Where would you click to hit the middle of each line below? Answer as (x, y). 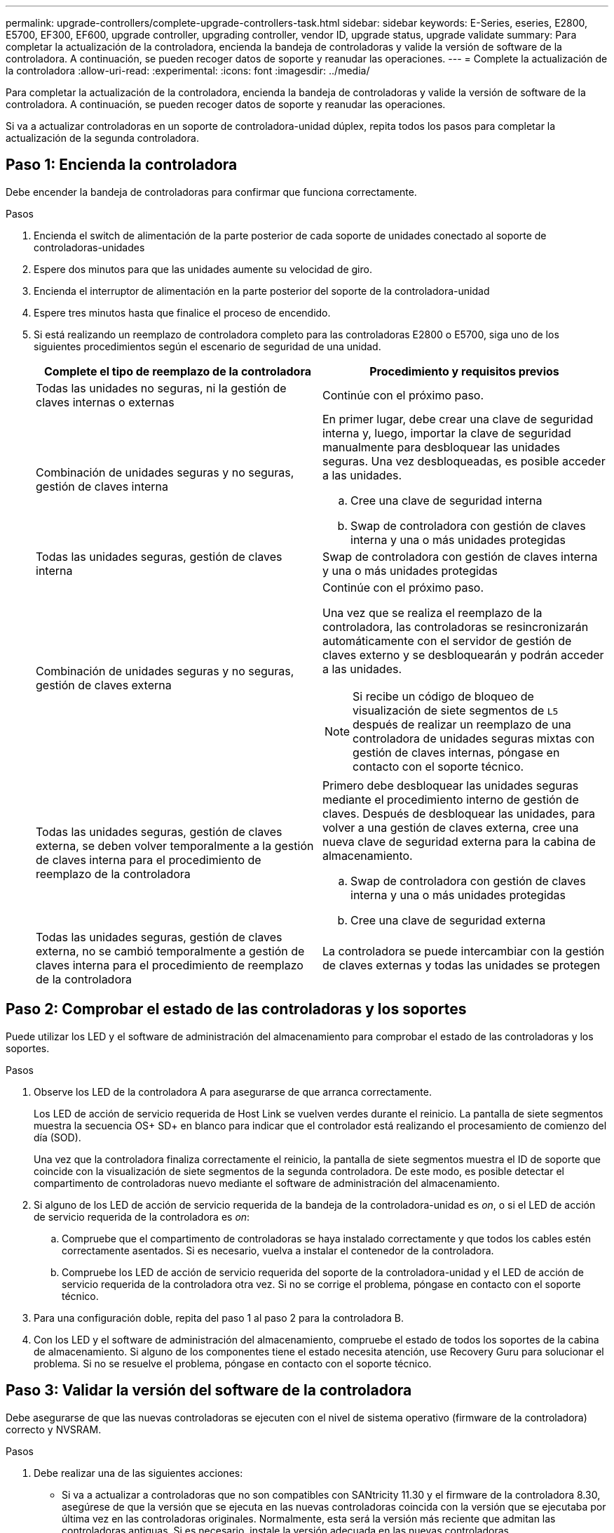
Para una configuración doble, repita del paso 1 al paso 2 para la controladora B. (219, 1318)
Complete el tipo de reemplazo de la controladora (178, 371)
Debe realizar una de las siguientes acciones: (138, 1473)
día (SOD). (57, 1137)
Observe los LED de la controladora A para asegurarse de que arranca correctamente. (233, 1091)
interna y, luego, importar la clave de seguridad (447, 433)
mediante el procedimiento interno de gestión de (451, 799)
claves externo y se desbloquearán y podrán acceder (463, 655)
